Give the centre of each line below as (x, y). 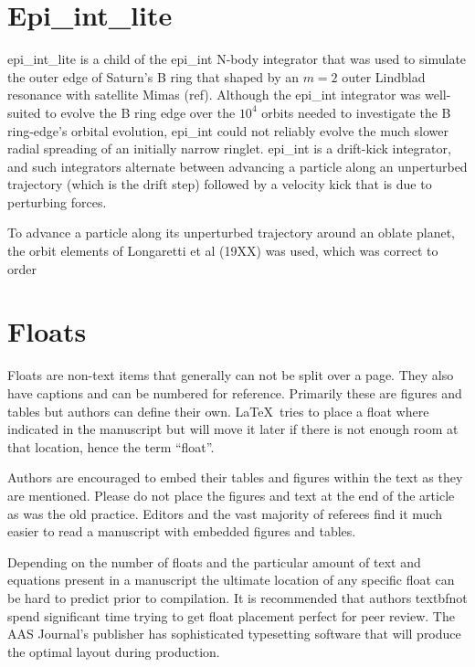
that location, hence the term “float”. (111, 446)
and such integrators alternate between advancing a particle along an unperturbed (237, 166)
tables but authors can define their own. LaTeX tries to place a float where (218, 411)
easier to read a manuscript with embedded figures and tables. (182, 531)
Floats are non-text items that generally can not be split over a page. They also (231, 375)
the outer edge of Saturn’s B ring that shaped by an (153, 76)
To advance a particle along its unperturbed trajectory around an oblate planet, (231, 233)
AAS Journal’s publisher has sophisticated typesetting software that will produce (234, 634)
